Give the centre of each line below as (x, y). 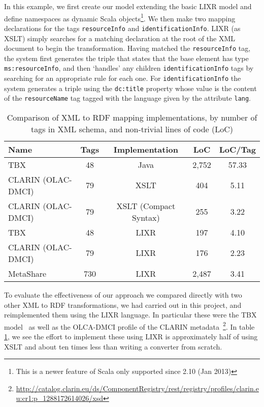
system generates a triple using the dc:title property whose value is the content (130, 88)
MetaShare (27, 273)
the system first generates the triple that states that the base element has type (126, 58)
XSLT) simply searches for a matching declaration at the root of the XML (120, 38)
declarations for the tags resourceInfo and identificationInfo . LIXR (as (122, 28)
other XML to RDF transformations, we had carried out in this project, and (123, 304)
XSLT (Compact (146, 206)
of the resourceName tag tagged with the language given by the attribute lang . (128, 98)
